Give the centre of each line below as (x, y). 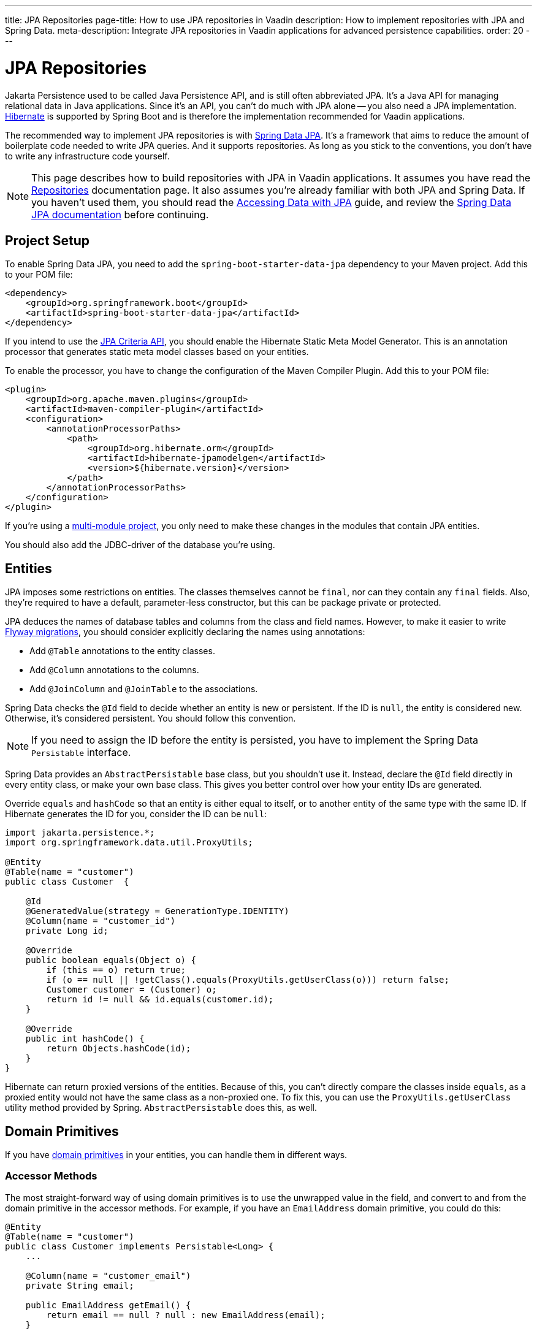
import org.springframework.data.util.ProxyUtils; (129, 843)
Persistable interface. (81, 753)
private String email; (80, 1285)
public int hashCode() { (85, 1039)
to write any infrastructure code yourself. (87, 156)
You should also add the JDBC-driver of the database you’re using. (140, 545)
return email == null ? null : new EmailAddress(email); (186, 1315)
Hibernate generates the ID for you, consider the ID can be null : (136, 814)
